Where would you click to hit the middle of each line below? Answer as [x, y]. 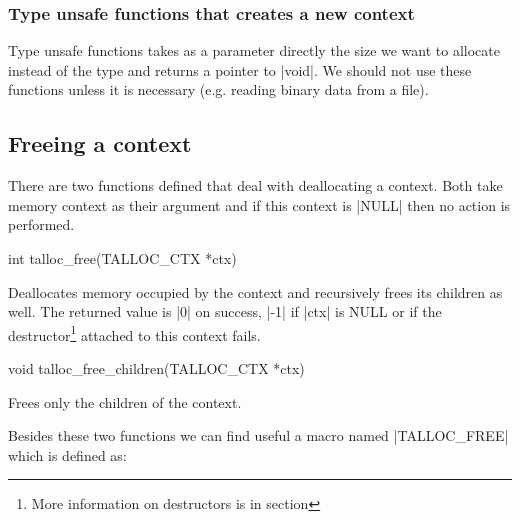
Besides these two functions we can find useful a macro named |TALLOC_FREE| [258, 435]
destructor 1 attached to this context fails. [134, 333]
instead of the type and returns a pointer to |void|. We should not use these [240, 69]
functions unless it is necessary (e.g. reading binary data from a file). [218, 89]
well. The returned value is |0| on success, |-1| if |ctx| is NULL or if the [225, 311]
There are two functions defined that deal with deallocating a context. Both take [255, 185]
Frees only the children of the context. [125, 401]
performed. [41, 224]
